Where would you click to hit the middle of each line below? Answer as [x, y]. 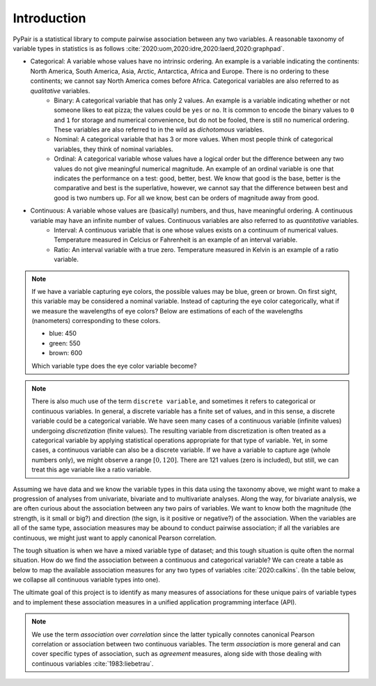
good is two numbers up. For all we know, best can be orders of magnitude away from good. [187, 198]
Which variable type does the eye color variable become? [114, 366]
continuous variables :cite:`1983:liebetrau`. [93, 663]
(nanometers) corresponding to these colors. [96, 321]
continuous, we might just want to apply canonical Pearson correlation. [115, 538]
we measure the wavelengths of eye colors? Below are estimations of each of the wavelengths [167, 311]
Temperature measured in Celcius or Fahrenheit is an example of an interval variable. [176, 240]
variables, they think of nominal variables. [113, 149]
